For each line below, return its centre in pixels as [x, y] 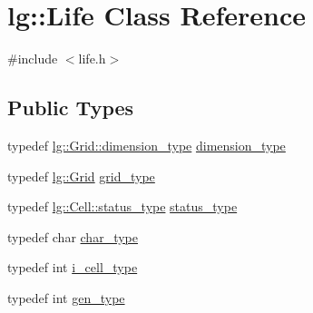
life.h [92, 59]
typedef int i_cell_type [73, 267]
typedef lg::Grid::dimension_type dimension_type [147, 145]
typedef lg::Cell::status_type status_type [122, 206]
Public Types [71, 108]
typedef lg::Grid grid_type [81, 176]
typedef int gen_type [66, 297]
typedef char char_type [73, 236]
